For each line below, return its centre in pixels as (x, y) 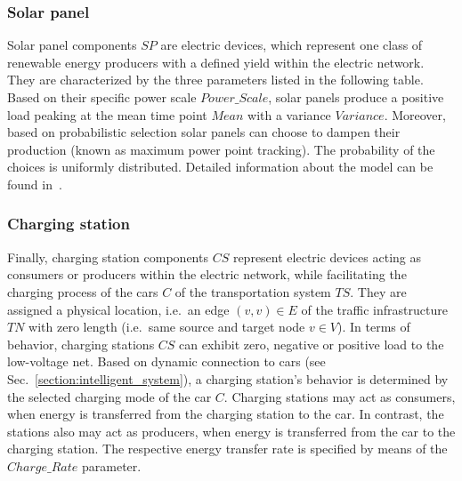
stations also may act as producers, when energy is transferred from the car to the (231, 431)
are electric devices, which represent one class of (292, 45)
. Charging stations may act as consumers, (340, 396)
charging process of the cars (83, 291)
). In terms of (374, 327)
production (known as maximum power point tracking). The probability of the (221, 149)
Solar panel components (72, 45)
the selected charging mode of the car (109, 396)
